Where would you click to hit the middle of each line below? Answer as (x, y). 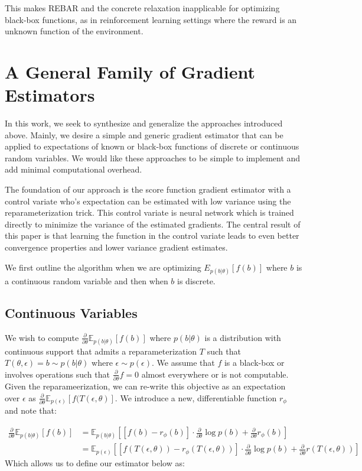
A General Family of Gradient (130, 71)
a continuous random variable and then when (87, 280)
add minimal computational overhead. (74, 169)
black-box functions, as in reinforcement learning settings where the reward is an (151, 19)
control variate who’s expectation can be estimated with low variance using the (148, 201)
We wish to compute (42, 337)
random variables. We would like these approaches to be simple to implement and (153, 157)
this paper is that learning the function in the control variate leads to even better (152, 236)
